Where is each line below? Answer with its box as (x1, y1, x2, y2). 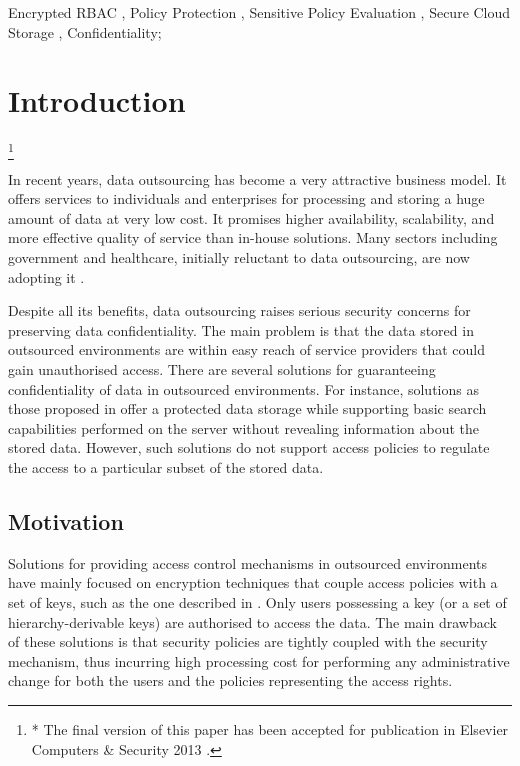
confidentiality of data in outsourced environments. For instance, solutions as (8, 378, 479, 399)
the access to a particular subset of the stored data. (8, 456, 324, 477)
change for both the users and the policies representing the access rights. (8, 670, 453, 691)
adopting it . (8, 266, 85, 287)
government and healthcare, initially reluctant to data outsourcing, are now (8, 247, 470, 268)
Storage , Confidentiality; (8, 21, 162, 42)
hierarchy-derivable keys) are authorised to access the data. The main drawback (8, 611, 497, 632)
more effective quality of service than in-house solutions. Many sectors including (8, 227, 498, 248)
